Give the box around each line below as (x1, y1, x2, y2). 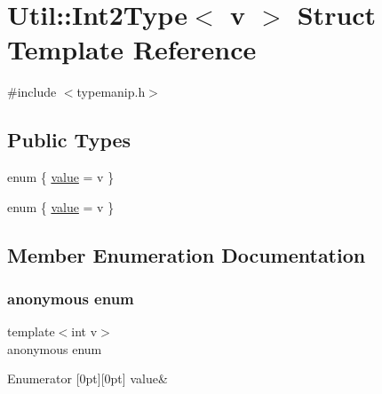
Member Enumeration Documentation (7, 240, 366, 268)
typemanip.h (76, 83, 146, 101)
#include (7, 83, 57, 101)
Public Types (7, 126, 131, 154)
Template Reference (7, 31, 257, 67)
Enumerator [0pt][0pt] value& (7, 369, 168, 388)
